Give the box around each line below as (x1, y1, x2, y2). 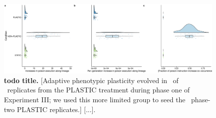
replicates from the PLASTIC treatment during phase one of (7, 85, 190, 95)
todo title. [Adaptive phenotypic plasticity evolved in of (4, 75, 179, 85)
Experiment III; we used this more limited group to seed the (4, 94, 186, 104)
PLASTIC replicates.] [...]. (17, 104, 96, 114)
